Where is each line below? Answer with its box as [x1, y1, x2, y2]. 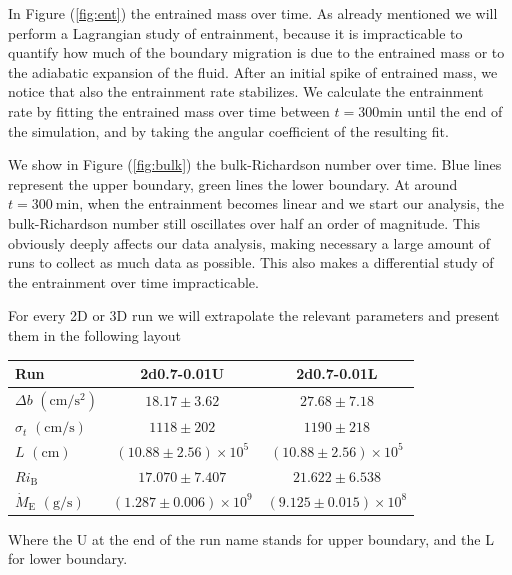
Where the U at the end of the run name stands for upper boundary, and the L [8, 528, 494, 549]
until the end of [407, 100, 503, 121]
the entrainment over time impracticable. [8, 271, 259, 292]
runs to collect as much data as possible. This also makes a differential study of [8, 252, 494, 273]
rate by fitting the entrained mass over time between [8, 100, 330, 121]
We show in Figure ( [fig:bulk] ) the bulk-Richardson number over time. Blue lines [8, 154, 502, 175]
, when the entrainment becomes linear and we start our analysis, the [79, 193, 504, 214]
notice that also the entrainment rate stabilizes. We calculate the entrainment [8, 81, 484, 102]
